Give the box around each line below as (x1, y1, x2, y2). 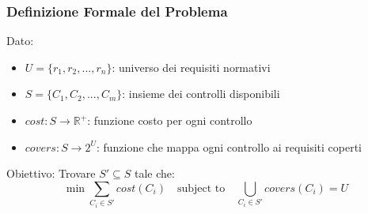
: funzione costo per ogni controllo (87, 112, 252, 128)
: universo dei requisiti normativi (112, 58, 271, 75)
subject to (176, 182, 226, 194)
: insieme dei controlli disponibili (122, 85, 280, 102)
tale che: (135, 165, 175, 182)
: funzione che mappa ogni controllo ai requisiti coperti (96, 138, 362, 155)
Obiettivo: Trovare (6, 165, 96, 182)
